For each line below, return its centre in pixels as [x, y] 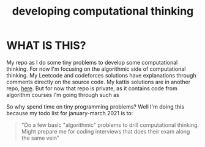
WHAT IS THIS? [47, 45]
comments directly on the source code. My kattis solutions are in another [99, 82]
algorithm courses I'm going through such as [63, 95]
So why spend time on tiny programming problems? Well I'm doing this [95, 106]
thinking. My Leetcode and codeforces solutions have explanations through [102, 75]
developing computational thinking [103, 11]
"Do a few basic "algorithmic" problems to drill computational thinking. [110, 125]
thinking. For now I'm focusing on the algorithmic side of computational [96, 69]
